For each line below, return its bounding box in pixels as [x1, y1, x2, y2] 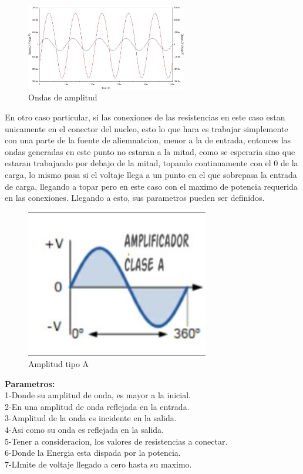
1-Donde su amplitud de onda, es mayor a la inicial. [5, 389, 191, 401]
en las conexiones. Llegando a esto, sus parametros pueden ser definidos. [5, 191, 265, 204]
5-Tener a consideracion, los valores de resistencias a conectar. [5, 435, 228, 447]
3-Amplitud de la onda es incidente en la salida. [5, 412, 177, 424]
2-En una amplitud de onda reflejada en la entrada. [5, 400, 190, 412]
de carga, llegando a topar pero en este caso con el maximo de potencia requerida [5, 180, 298, 192]
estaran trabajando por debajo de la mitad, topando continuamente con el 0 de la [5, 157, 298, 169]
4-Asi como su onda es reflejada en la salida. [5, 423, 164, 436]
